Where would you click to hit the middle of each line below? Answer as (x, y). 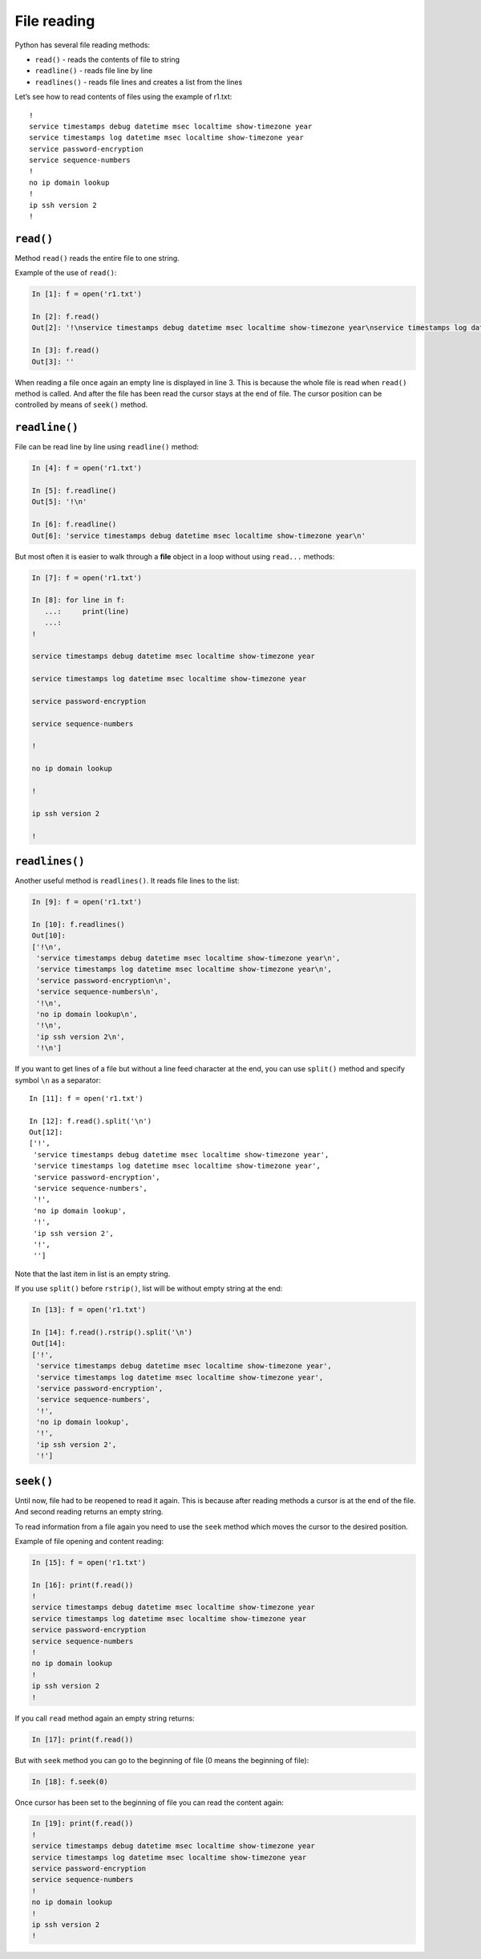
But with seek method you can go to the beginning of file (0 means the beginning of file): (162, 1760)
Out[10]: (49, 936)
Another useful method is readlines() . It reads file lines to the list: (127, 881)
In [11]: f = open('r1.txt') (86, 1098)
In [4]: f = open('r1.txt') (87, 468)
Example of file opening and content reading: (89, 1541)
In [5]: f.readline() (74, 491)
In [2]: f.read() (66, 317)
